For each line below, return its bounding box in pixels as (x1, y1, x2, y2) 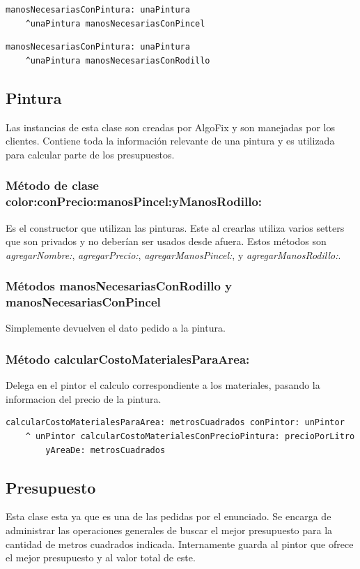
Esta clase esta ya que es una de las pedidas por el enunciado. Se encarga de (6, 509, 331, 524)
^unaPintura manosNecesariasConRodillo (25, 55, 210, 66)
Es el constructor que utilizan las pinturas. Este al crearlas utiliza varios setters (6, 220, 345, 235)
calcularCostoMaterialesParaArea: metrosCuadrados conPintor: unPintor (6, 417, 345, 428)
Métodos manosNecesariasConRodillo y (6, 277, 233, 295)
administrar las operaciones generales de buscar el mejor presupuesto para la (6, 523, 333, 537)
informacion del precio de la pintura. (6, 391, 162, 406)
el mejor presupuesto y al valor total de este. (6, 550, 196, 565)
